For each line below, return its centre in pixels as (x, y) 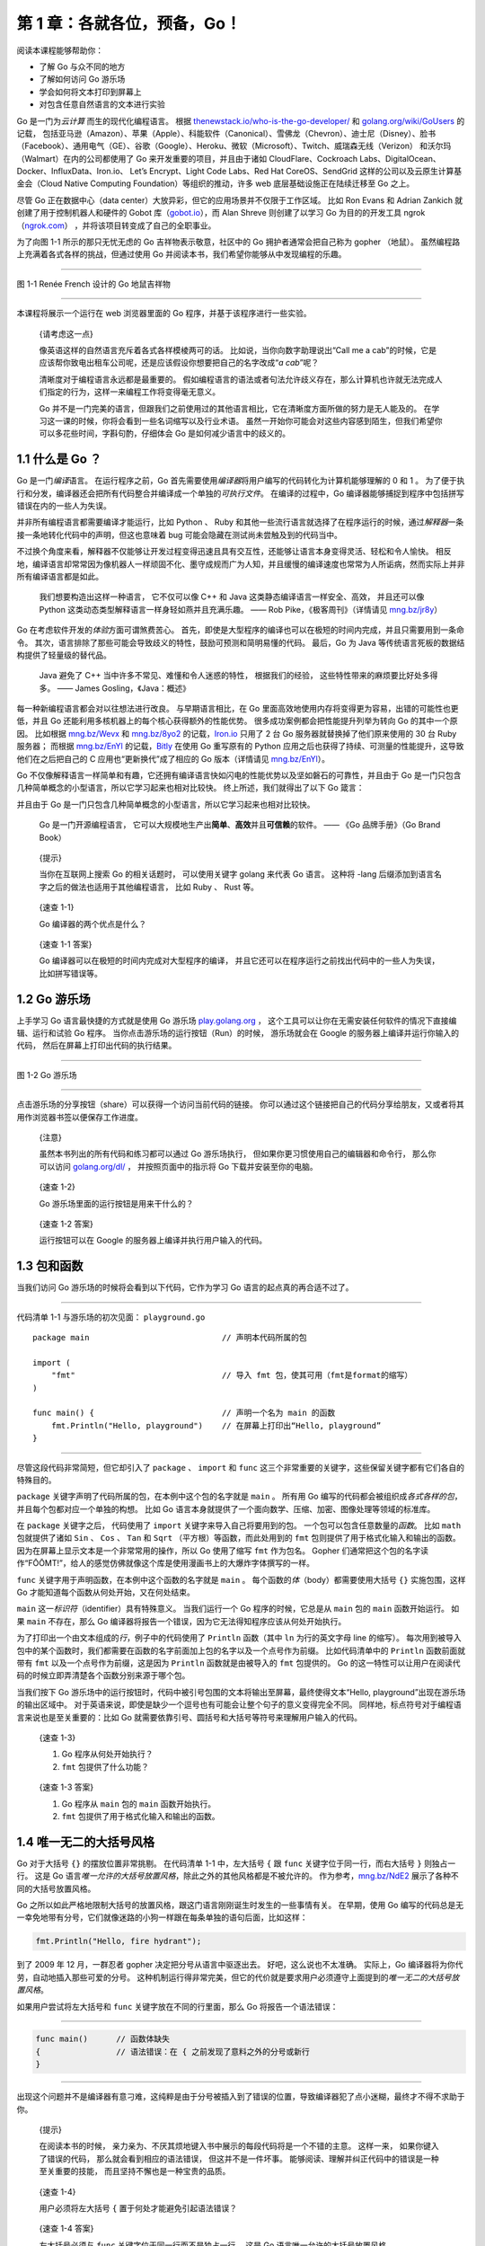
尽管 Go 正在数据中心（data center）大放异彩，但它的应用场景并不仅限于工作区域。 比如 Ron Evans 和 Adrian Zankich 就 (240, 200)
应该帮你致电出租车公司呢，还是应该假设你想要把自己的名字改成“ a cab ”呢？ (179, 363)
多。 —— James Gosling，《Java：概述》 (115, 688)
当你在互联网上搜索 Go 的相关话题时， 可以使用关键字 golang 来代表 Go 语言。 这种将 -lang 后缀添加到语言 (237, 874)
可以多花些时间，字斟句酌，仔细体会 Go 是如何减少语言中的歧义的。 (165, 433)
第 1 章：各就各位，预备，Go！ (129, 23)
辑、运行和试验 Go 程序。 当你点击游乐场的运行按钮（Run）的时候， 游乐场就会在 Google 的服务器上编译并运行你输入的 (238, 1033)
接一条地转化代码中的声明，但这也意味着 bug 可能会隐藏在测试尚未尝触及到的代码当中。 (180, 535)
